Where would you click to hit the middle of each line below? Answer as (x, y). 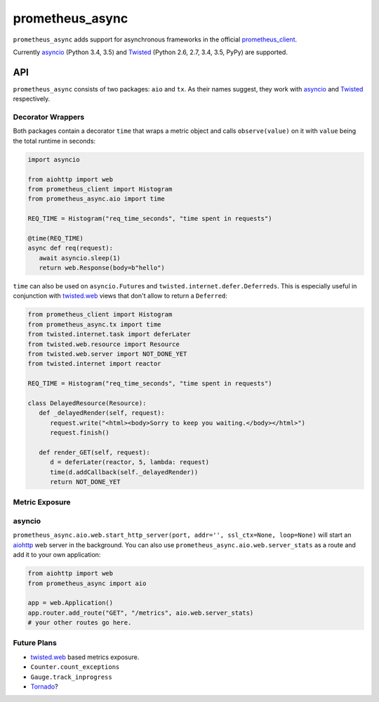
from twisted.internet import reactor (94, 364)
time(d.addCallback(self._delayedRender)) (124, 472)
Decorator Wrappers (49, 117)
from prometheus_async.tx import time (94, 324)
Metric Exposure (42, 502)
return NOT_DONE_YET (85, 482)
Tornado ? (45, 687)
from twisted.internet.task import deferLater (109, 334)
